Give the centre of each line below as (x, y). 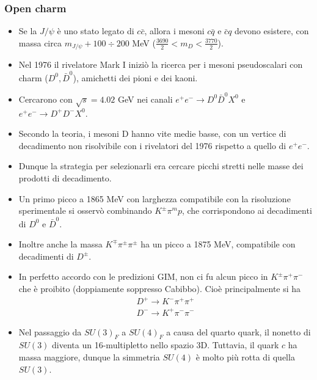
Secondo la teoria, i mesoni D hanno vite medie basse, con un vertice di (152, 133)
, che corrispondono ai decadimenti (247, 210)
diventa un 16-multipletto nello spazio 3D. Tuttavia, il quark (166, 345)
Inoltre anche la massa (60, 244)
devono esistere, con (272, 31)
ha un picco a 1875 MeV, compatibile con (218, 244)
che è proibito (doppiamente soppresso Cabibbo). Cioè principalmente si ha (160, 288)
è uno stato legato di (96, 31)
